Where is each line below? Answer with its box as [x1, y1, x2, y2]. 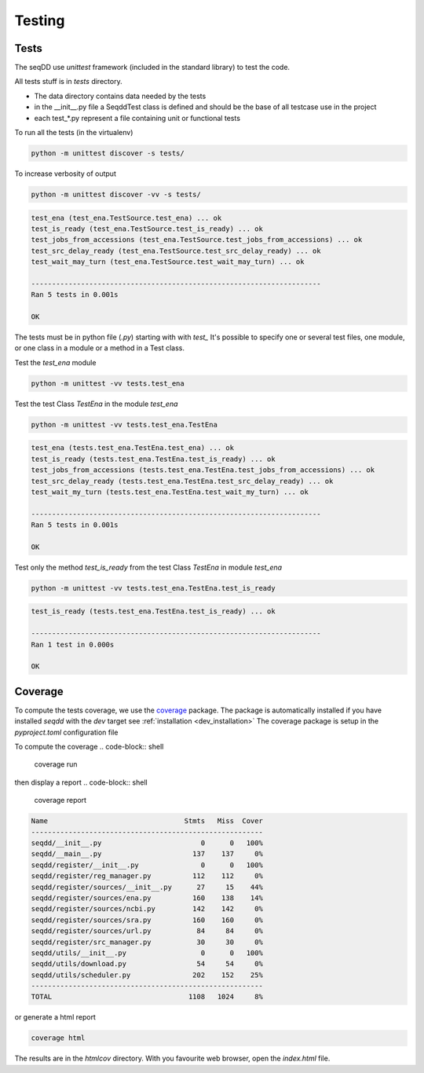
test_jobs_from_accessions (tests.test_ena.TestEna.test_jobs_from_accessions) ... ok [31, 466, 375, 474]
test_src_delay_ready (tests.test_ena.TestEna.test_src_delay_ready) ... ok [31, 476, 334, 485]
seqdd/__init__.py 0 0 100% [31, 838, 263, 848]
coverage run [34, 760, 78, 769]
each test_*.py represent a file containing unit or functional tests [34, 113, 241, 123]
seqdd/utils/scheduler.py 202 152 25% [31, 970, 263, 980]
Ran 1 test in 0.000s [31, 640, 115, 649]
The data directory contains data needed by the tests [34, 91, 207, 101]
